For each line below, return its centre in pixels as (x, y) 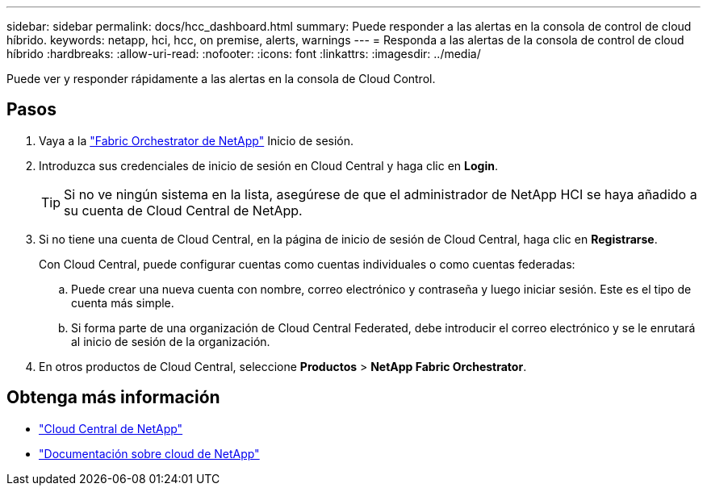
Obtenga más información (113, 398)
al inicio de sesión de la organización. (171, 341)
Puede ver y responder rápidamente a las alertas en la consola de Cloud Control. (221, 79)
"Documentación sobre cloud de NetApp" (149, 453)
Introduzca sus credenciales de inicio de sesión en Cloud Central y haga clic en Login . (268, 165)
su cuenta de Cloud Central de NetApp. (183, 210)
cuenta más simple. (123, 302)
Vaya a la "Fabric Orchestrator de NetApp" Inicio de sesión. (197, 140)
